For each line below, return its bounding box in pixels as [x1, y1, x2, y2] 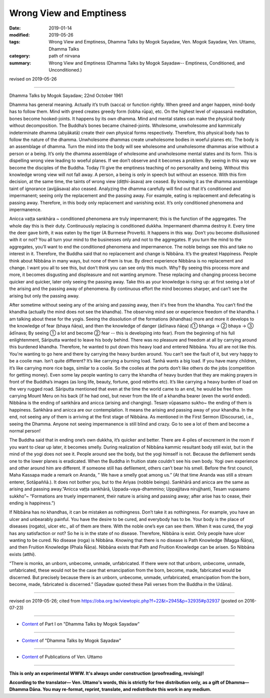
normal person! [9, 428, 41, 434]
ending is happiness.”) [9, 500, 55, 506]
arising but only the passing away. [9, 292, 80, 298]
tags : [9, 39, 20, 45]
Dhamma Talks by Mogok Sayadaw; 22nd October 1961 [9, 92, 123, 98]
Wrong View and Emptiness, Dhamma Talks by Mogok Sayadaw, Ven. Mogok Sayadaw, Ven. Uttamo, [48, 39, 256, 45]
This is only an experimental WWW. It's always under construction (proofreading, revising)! [9, 670, 204, 676]
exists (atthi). [9, 551, 36, 557]
